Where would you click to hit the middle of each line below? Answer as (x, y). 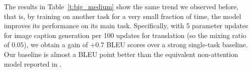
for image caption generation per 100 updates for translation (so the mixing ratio (125, 35)
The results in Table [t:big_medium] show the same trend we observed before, (121, 6)
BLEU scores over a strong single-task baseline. (177, 45)
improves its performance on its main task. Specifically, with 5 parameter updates (126, 26)
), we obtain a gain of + (59, 45)
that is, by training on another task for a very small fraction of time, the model (123, 16)
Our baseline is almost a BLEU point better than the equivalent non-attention (121, 54)
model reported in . (33, 63)
